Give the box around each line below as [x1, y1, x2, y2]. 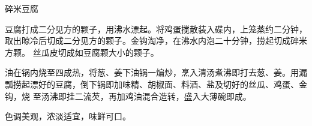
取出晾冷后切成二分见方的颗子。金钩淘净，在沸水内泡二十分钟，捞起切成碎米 [5, 34, 307, 47]
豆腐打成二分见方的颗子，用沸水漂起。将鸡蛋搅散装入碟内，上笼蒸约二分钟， [5, 22, 307, 35]
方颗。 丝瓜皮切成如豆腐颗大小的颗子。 [5, 46, 159, 58]
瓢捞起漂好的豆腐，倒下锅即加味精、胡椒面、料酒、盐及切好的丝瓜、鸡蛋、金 [5, 77, 307, 90]
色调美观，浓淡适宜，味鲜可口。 [5, 110, 131, 122]
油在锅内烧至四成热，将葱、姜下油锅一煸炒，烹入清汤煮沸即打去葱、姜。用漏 [5, 66, 307, 79]
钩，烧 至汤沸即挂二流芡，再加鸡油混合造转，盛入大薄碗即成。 [5, 89, 251, 102]
